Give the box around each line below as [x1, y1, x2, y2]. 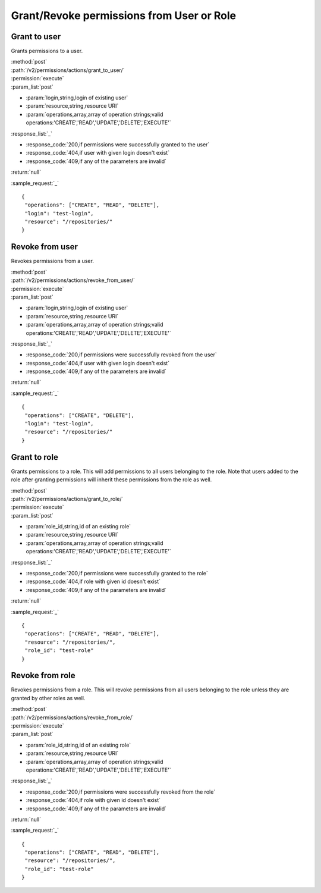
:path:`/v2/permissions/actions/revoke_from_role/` [11, 714, 134, 721]
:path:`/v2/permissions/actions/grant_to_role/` [11, 495, 124, 502]
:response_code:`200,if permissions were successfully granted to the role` [26, 570, 208, 577]
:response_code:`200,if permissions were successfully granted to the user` [26, 140, 210, 148]
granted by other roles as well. [11, 694, 86, 701]
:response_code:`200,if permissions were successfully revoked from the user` [26, 351, 217, 358]
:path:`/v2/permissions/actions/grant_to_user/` [11, 66, 125, 74]
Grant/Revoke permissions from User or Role [11, 9, 237, 22]
